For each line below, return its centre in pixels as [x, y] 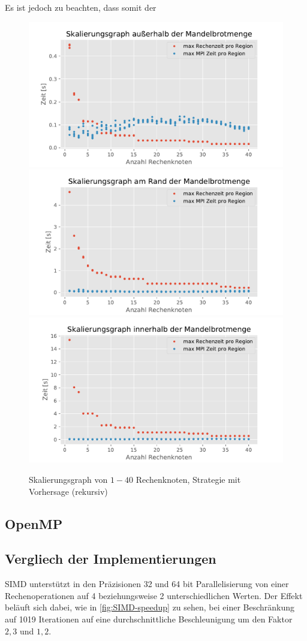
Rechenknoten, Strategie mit [188, 480]
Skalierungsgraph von [68, 480]
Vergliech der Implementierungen [111, 559]
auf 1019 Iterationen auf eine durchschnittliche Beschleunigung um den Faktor [149, 619]
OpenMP [34, 523]
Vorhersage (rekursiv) [68, 491]
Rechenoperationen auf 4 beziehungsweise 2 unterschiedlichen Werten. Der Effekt [154, 595]
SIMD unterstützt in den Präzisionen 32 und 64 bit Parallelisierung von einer [147, 584]
